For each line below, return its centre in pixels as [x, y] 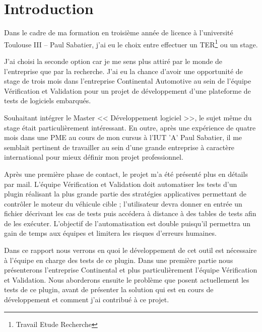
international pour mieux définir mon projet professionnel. [94, 157]
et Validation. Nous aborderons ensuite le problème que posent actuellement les [127, 279]
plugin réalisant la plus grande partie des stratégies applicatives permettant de [125, 194]
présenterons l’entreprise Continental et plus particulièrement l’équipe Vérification [131, 270]
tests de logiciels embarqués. [48, 101]
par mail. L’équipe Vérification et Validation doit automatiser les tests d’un [121, 184]
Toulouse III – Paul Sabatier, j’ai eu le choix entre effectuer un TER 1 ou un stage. [131, 43]
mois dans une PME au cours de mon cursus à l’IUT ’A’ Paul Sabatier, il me [123, 137]
